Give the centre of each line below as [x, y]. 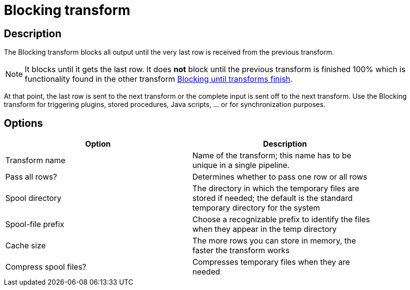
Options [24, 123]
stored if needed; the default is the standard [273, 198]
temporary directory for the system [256, 208]
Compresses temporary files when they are [271, 262]
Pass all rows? [31, 177]
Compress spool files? [46, 267]
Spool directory [33, 198]
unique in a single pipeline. [241, 165]
